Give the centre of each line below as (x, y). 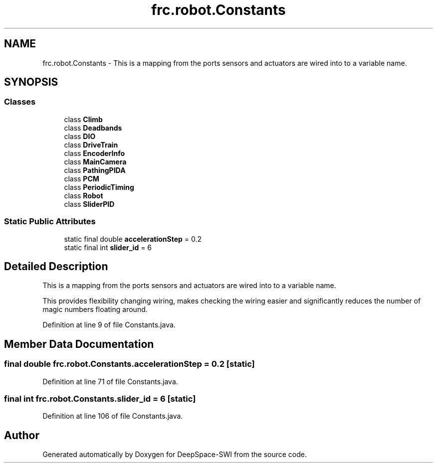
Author (22, 435)
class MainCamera (95, 161)
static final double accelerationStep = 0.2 (133, 239)
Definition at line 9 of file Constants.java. (109, 325)
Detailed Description (56, 266)
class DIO (80, 136)
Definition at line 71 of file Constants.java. (110, 381)
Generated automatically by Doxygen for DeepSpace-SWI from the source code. (175, 455)
